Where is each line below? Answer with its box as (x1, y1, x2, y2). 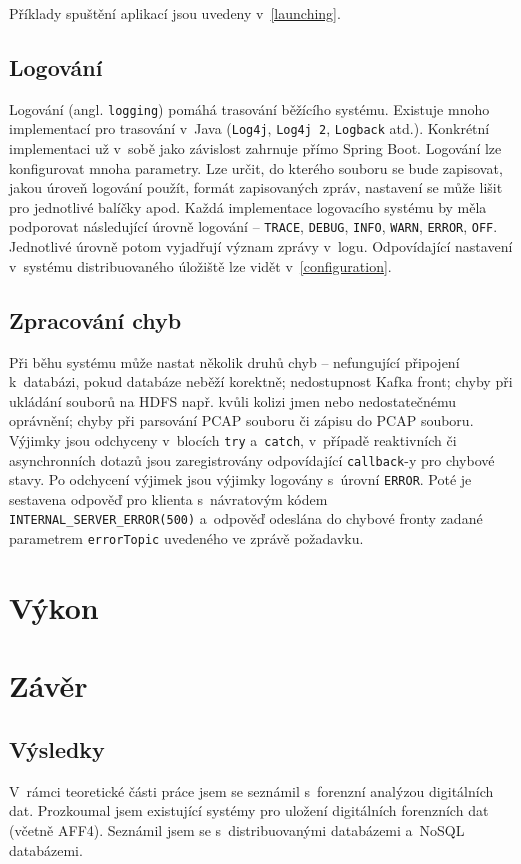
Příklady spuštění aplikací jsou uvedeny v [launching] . (9, 3, 341, 23)
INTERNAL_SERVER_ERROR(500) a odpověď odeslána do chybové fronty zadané (9, 508, 483, 529)
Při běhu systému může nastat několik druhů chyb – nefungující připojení (9, 351, 460, 372)
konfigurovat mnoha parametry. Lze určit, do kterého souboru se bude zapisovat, (9, 157, 503, 178)
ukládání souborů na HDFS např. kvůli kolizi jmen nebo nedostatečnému (9, 390, 457, 411)
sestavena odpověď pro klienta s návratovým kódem (9, 488, 328, 509)
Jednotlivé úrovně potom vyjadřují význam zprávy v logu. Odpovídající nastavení (9, 236, 513, 257)
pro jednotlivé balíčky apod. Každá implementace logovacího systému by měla (9, 196, 487, 217)
